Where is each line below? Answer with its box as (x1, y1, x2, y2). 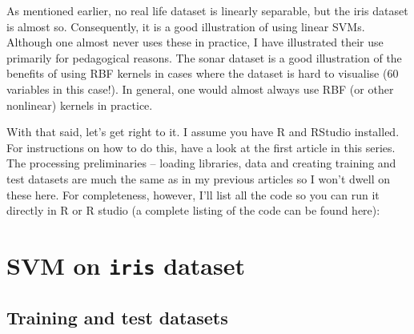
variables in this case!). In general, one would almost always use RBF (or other (6, 80, 394, 97)
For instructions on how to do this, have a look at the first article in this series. (6, 139, 396, 155)
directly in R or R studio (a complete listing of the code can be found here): (6, 202, 380, 219)
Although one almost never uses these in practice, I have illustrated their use (6, 34, 384, 50)
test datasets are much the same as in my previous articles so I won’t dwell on (6, 170, 390, 187)
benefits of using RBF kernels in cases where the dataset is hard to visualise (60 (6, 65, 399, 82)
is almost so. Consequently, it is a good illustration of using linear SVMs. (6, 18, 365, 34)
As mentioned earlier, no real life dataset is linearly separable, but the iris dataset (6, 2, 408, 18)
